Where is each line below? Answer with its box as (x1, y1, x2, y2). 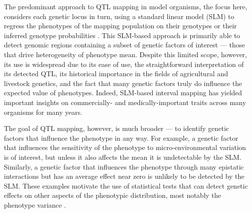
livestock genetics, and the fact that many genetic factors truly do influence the (4, 78, 242, 88)
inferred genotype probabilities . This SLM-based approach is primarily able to (4, 30, 240, 40)
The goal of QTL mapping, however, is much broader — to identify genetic (4, 123, 229, 133)
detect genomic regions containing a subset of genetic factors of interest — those (4, 40, 245, 50)
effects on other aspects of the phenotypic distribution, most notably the (4, 190, 221, 200)
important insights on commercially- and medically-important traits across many (4, 97, 246, 107)
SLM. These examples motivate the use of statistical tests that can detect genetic (4, 180, 248, 191)
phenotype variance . (4, 199, 66, 210)
